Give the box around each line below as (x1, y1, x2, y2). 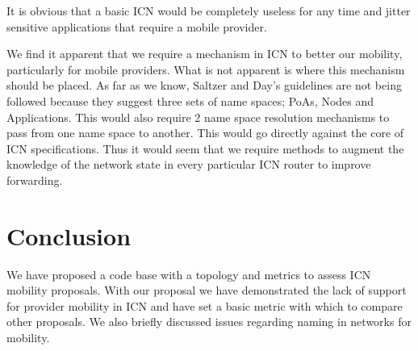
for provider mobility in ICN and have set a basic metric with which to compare (6, 297, 403, 314)
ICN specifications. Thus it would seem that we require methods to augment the (6, 140, 404, 157)
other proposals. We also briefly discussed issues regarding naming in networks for (6, 313, 412, 330)
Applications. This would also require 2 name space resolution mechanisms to (6, 108, 390, 125)
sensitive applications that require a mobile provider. (6, 18, 267, 35)
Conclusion (6, 219, 132, 252)
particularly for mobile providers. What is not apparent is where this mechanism (6, 61, 405, 77)
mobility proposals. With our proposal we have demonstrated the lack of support (6, 282, 407, 299)
